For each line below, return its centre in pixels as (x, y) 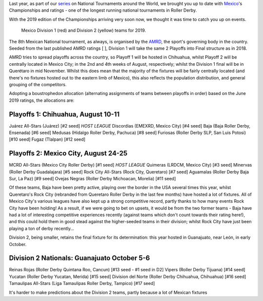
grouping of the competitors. (38, 84)
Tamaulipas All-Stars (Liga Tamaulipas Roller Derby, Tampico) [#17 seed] (82, 283)
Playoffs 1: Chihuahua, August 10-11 (64, 114)
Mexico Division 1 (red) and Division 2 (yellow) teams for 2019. (84, 30)
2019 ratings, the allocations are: (42, 100)
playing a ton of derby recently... (42, 228)
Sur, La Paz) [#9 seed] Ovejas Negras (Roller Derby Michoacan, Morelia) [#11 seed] (93, 179)
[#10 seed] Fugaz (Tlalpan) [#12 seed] (47, 139)
